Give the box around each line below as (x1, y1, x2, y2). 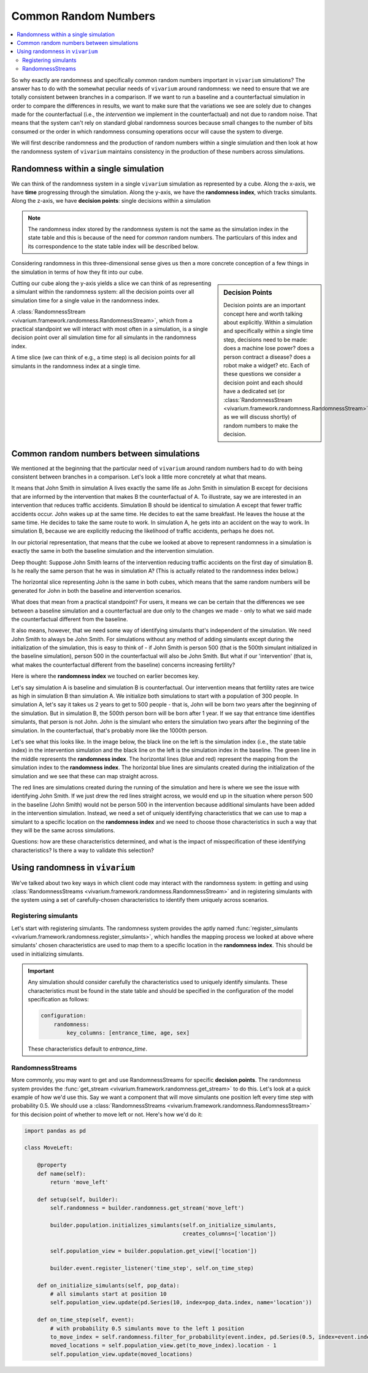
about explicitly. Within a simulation (223, 319, 313, 326)
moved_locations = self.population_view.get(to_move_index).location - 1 (50, 1342, 277, 1349)
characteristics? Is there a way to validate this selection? (11, 847, 155, 854)
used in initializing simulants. (11, 950, 84, 958)
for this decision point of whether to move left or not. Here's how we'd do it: (11, 1111, 203, 1118)
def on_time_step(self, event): (37, 1316, 135, 1323)
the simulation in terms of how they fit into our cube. (11, 268, 144, 276)
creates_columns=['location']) (182, 1230, 277, 1237)
